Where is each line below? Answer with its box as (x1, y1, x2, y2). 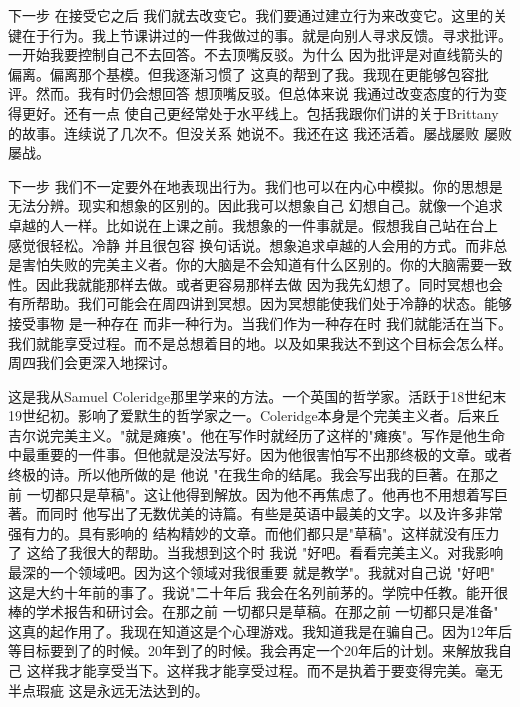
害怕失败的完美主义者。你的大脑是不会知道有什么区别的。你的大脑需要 (21, 254, 484, 275)
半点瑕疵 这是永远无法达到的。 (8, 679, 209, 700)
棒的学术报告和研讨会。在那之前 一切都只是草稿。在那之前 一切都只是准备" (8, 601, 499, 622)
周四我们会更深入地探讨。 (8, 352, 176, 373)
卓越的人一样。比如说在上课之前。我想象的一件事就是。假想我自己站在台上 (8, 214, 498, 235)
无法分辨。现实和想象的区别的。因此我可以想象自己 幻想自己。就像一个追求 (8, 195, 503, 216)
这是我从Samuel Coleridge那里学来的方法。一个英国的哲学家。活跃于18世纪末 (8, 385, 507, 406)
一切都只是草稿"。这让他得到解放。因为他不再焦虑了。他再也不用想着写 (26, 483, 494, 504)
